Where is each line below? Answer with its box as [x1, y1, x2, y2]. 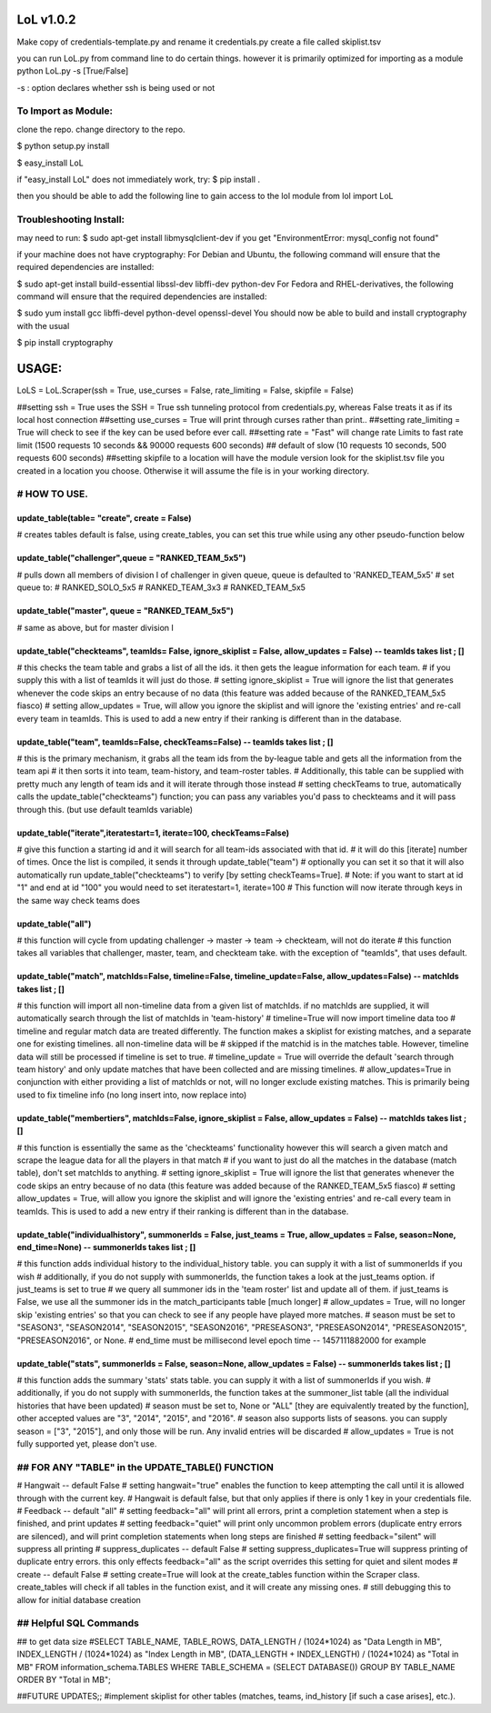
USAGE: [16, 361, 63, 376]
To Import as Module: [16, 105, 114, 117]
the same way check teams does [16, 895, 141, 906]
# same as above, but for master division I [16, 622, 175, 633]
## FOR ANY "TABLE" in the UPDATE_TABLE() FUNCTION [16, 1460, 275, 1473]
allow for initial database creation [16, 1594, 141, 1605]
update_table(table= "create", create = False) [16, 513, 192, 524]
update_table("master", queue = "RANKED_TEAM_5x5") [16, 606, 234, 616]
